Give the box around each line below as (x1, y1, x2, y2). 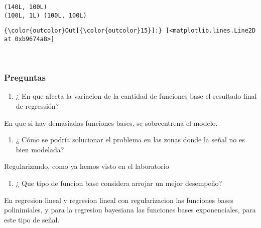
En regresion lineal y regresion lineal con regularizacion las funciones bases (4, 194, 233, 205)
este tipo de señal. (4, 214, 60, 224)
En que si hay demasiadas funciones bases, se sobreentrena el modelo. (4, 117, 218, 128)
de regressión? (16, 101, 59, 111)
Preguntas (4, 71, 46, 84)
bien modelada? (16, 144, 64, 154)
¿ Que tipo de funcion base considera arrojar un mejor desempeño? (16, 178, 222, 188)
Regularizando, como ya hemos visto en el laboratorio (4, 161, 169, 171)
